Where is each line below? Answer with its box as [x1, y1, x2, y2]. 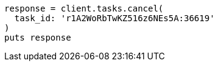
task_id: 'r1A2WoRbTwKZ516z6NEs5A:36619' [14, 13, 215, 23]
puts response [4, 33, 71, 42]
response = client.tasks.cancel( [4, 4, 164, 13]
